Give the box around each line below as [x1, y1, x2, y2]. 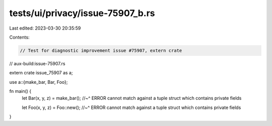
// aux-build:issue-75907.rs [9, 60, 65, 66]
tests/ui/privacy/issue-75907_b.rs [9, 8, 155, 19]
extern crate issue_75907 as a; [9, 70, 73, 76]
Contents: [9, 34, 30, 40]
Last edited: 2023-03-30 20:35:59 [9, 25, 81, 31]
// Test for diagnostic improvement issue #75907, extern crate [20, 48, 182, 53]
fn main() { [9, 88, 32, 94]
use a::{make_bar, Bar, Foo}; [9, 79, 68, 85]
